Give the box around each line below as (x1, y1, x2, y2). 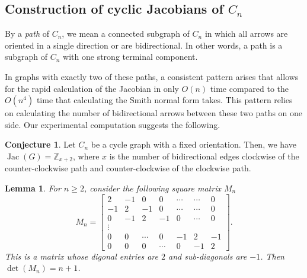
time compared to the (210, 82, 289, 94)
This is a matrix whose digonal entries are (5, 250, 158, 262)
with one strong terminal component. (63, 50, 198, 63)
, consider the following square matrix (84, 182, 221, 194)
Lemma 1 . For (5, 182, 61, 194)
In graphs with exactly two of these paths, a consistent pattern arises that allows (5, 70, 299, 82)
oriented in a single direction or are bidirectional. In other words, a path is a (5, 39, 283, 51)
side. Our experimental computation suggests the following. (5, 118, 220, 130)
